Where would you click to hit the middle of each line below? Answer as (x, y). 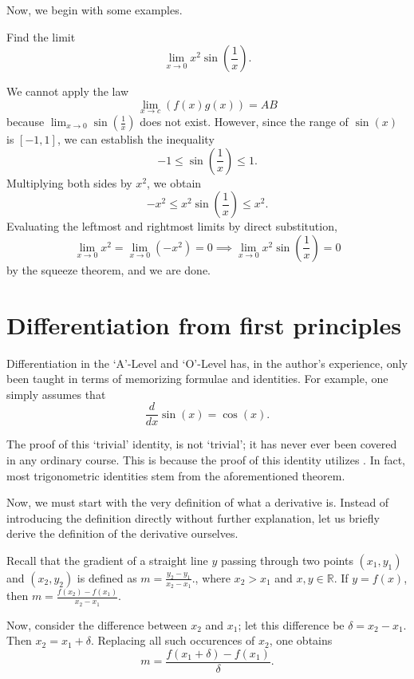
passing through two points (287, 560)
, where (213, 577)
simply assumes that (56, 394)
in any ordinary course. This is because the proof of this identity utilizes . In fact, (206, 459)
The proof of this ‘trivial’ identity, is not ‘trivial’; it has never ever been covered (202, 444)
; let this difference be (291, 624)
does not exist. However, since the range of (244, 121)
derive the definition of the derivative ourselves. (122, 533)
